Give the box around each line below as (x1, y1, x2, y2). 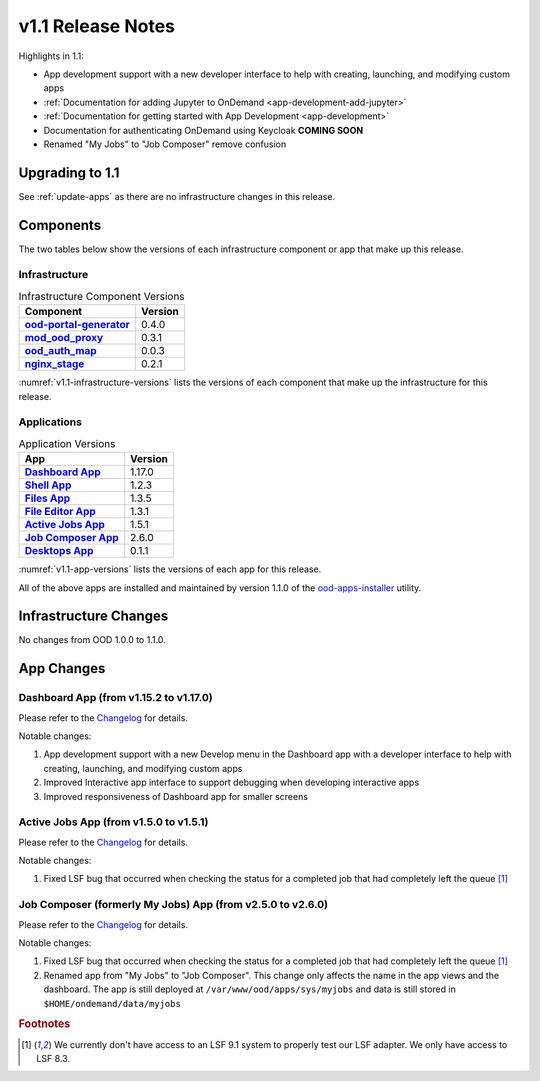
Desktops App (24, 544, 94, 558)
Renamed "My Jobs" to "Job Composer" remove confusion (43, 138, 287, 150)
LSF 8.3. (36, 1052, 70, 1064)
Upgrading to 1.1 (18, 164, 120, 181)
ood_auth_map (24, 344, 97, 358)
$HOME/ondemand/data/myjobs (43, 998, 182, 1009)
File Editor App (24, 505, 97, 519)
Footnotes (18, 1017, 71, 1031)
